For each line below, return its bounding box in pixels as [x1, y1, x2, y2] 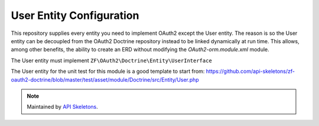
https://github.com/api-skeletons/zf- [206, 68, 295, 75]
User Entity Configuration [11, 9, 139, 22]
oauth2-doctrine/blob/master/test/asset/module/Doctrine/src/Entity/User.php [11, 76, 199, 83]
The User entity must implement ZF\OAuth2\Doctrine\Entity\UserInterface [11, 57, 212, 64]
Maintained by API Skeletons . [27, 104, 99, 111]
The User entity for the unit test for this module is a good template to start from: [11, 68, 205, 75]
